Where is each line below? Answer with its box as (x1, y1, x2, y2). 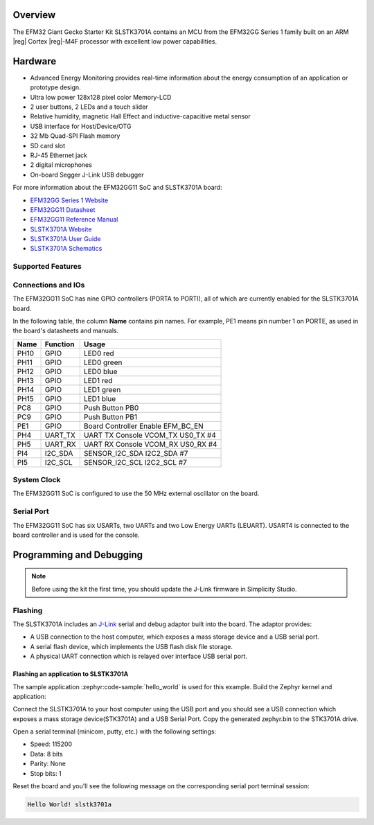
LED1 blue (83, 393, 116, 403)
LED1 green (83, 384, 121, 394)
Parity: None (30, 759, 66, 768)
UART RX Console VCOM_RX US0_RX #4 (83, 439, 217, 449)
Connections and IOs (12, 280, 85, 290)
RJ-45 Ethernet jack (30, 151, 88, 159)
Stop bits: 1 (30, 769, 62, 777)
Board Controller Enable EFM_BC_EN (83, 421, 204, 431)
